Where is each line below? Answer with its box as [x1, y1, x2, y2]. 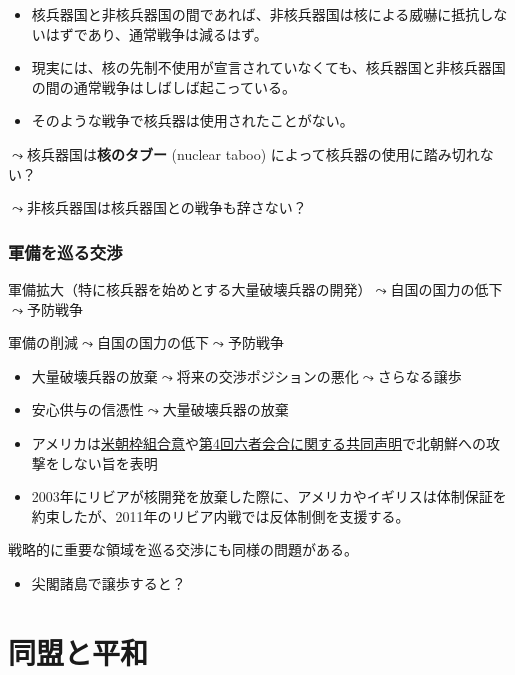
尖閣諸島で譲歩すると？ [31, 572, 186, 593]
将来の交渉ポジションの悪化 [176, 365, 359, 386]
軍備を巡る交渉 [8, 239, 123, 264]
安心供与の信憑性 [31, 399, 144, 420]
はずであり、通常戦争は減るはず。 [45, 23, 268, 44]
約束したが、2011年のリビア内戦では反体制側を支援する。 [31, 505, 410, 526]
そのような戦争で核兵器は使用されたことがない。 [31, 110, 354, 131]
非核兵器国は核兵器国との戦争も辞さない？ [26, 197, 307, 218]
